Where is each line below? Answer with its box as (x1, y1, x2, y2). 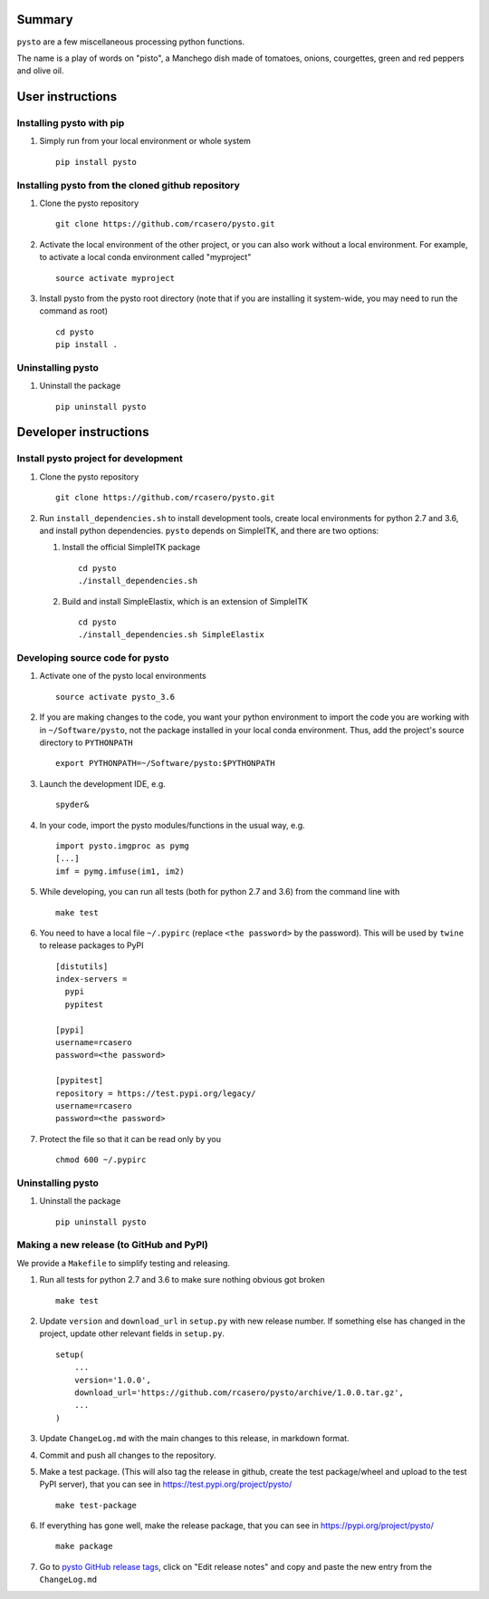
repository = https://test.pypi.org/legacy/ (55, 1088, 257, 1099)
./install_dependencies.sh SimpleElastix (78, 630, 264, 640)
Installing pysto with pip (16, 117, 125, 130)
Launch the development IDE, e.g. (39, 778, 167, 789)
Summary (16, 12, 73, 27)
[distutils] (55, 961, 109, 972)
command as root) (39, 305, 109, 316)
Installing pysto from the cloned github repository (16, 179, 240, 191)
